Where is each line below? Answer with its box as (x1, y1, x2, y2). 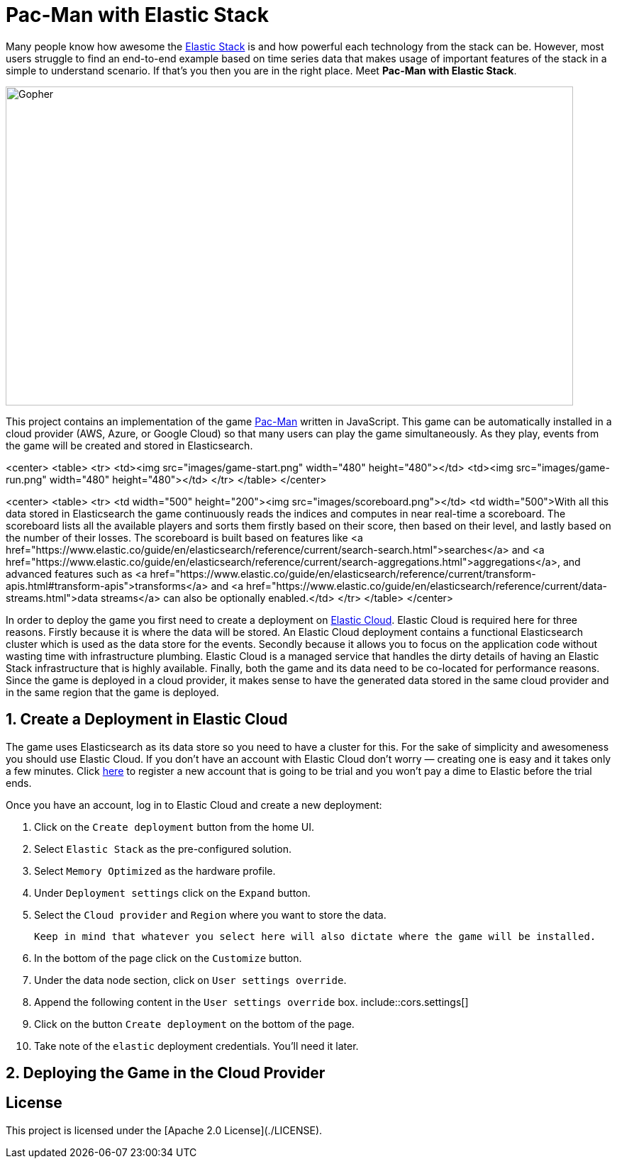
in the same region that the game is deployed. (6, 685, 219, 698)
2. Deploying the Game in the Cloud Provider (6, 1064, 326, 1082)
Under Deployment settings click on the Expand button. (34, 886, 311, 899)
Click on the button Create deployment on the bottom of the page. (34, 1017, 355, 1030)
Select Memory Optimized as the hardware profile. (34, 864, 276, 877)
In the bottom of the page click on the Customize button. (34, 951, 302, 964)
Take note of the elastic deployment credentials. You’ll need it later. (34, 1039, 359, 1052)
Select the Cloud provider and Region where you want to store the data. (34, 908, 387, 921)
